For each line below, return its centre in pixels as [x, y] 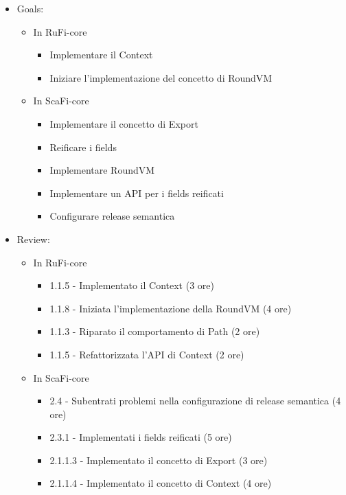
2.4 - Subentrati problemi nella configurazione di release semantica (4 [195, 401]
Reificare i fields [83, 147]
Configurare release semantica [112, 216]
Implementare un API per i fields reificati [137, 193]
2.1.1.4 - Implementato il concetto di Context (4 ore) [161, 483]
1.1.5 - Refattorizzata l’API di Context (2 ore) [147, 354]
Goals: [30, 8]
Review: [33, 239]
